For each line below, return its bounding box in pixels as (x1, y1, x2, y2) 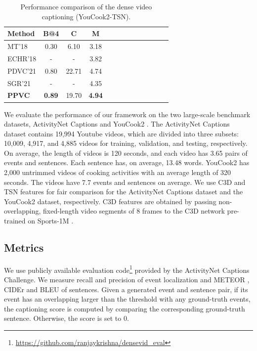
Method (7, 28, 35, 39)
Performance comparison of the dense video (20, 1, 152, 11)
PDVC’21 (7, 65, 36, 76)
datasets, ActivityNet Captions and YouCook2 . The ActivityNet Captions (4, 119, 230, 129)
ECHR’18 (7, 53, 37, 63)
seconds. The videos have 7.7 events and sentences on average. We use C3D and (4, 176, 246, 187)
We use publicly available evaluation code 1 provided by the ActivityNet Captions (4, 263, 250, 275)
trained (4, 216, 26, 226)
